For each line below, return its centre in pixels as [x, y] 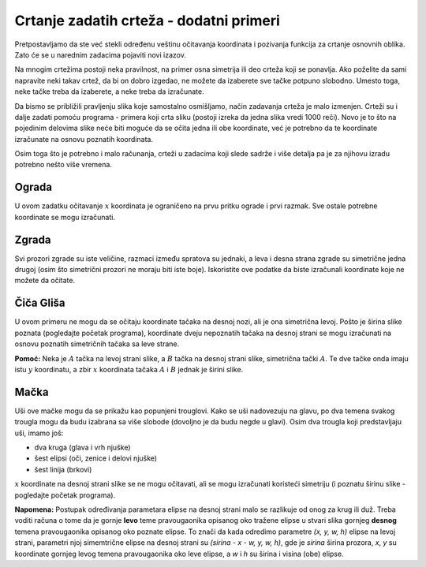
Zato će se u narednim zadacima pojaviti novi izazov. [101, 54]
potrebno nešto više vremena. [63, 165]
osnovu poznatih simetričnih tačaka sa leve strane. [97, 344]
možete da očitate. [45, 281]
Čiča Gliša [40, 303]
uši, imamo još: [39, 433]
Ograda [34, 187]
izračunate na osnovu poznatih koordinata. [84, 139]
